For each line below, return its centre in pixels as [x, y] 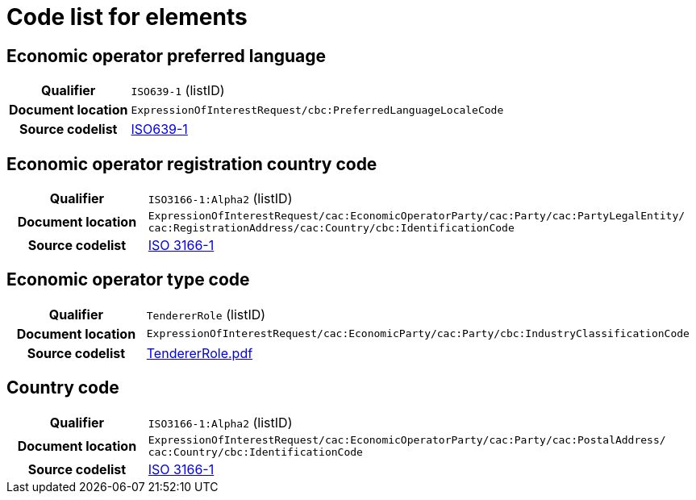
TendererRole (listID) [206, 314]
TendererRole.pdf [200, 353]
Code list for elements [127, 17]
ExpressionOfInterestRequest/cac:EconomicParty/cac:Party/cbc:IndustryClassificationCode [418, 334]
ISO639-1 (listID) [178, 91]
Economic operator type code [128, 280]
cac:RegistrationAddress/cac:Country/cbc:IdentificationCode [331, 228]
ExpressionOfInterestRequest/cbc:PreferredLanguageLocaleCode [317, 110]
